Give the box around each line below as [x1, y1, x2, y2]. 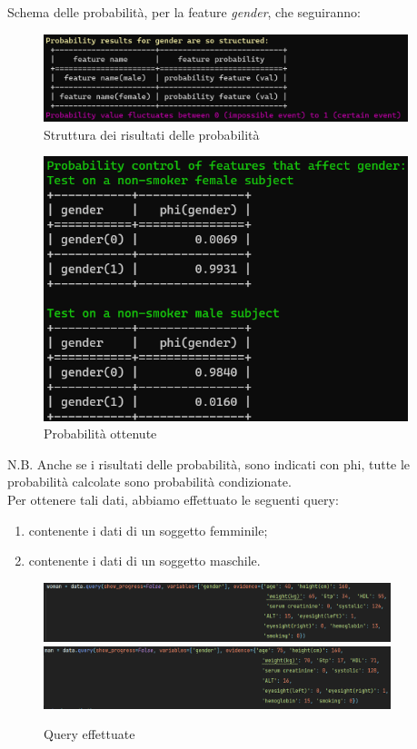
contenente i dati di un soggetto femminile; [28, 520, 268, 539]
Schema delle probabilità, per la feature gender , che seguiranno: [7, 3, 361, 21]
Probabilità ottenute [44, 424, 157, 443]
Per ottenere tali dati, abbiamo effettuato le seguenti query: [7, 490, 339, 509]
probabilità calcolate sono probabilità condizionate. [7, 472, 292, 491]
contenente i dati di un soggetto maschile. [28, 551, 261, 570]
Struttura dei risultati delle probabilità [44, 124, 260, 143]
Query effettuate [44, 724, 135, 744]
